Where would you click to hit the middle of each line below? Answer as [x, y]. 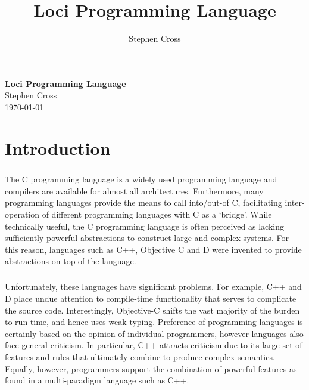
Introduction [58, 148]
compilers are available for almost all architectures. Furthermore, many [134, 191]
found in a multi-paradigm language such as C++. [97, 380]
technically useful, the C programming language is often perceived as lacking [144, 226]
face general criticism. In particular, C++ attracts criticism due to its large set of [154, 345]
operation [22, 214]
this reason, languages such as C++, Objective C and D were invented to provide [153, 249]
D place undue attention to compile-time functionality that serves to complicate [151, 298]
